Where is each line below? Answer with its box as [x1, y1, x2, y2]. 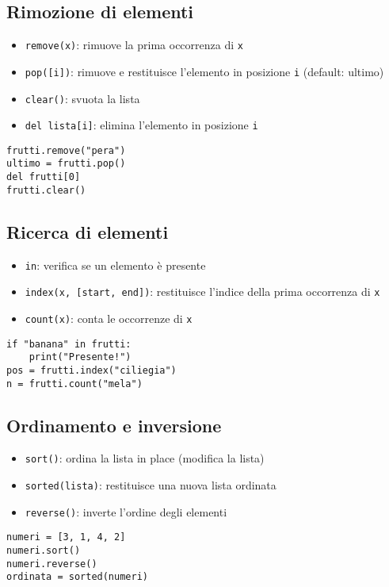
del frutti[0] [6, 171, 81, 183]
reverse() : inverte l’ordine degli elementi [25, 503, 227, 520]
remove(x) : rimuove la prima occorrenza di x [25, 36, 243, 53]
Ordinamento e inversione [6, 412, 222, 437]
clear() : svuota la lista [25, 90, 140, 106]
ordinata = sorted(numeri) [6, 571, 148, 583]
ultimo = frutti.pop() [6, 158, 126, 170]
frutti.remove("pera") [6, 144, 126, 156]
